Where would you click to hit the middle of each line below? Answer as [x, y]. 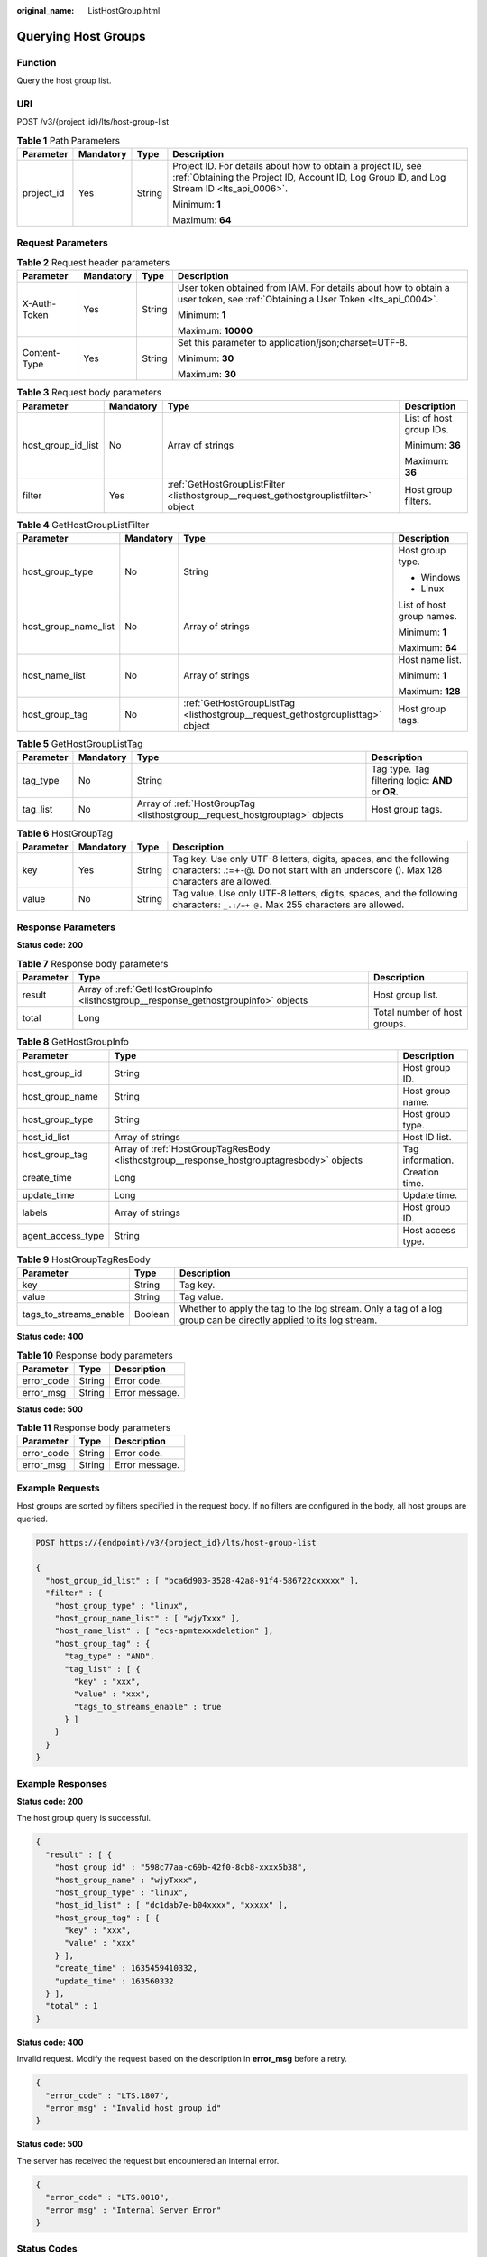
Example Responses [62, 1783]
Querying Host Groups [81, 36]
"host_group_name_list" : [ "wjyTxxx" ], [147, 1618]
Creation [421, 1172]
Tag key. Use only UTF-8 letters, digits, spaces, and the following [311, 859]
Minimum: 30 [206, 358]
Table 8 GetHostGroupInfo [73, 1042]
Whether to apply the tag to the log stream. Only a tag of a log [311, 1308]
